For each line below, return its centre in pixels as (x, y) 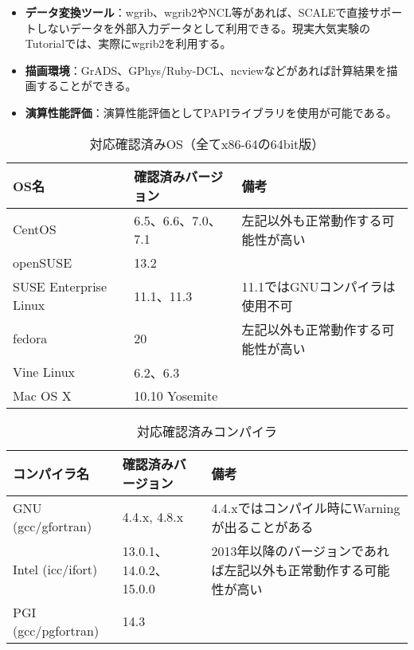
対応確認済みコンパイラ (207, 431)
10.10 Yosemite (176, 395)
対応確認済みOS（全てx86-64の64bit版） (207, 143)
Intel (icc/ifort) (55, 570)
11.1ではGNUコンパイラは (318, 286)
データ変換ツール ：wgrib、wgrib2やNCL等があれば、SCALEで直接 (197, 12)
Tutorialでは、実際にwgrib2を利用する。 (128, 43)
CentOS (35, 229)
